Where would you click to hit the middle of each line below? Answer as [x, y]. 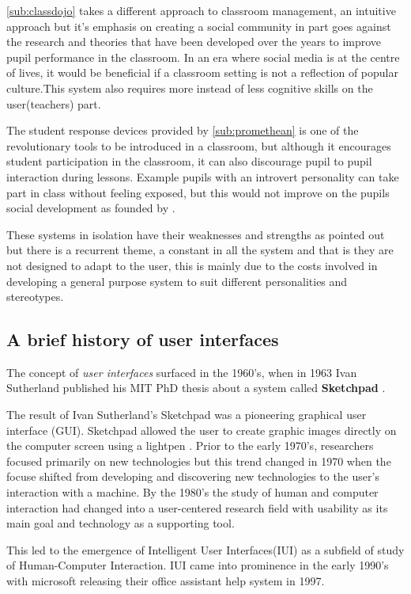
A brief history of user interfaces [143, 339]
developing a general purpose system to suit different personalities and [177, 281]
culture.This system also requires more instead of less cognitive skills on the [190, 88]
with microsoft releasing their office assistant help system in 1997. [166, 581]
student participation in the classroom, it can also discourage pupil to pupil [189, 161]
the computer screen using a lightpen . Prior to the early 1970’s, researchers [190, 445]
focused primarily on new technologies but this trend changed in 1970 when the [199, 461]
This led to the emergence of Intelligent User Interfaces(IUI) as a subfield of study [205, 549]
